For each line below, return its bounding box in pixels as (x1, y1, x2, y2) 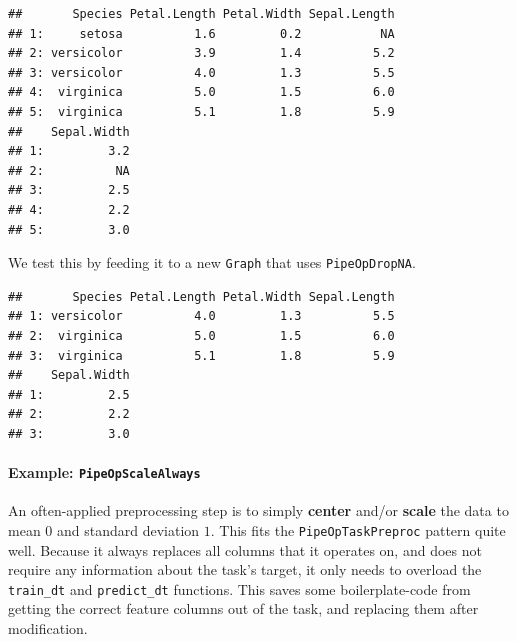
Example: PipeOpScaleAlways (8, 462, 201, 483)
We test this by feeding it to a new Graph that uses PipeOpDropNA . (8, 252, 416, 273)
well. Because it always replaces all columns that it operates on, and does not (8, 539, 482, 560)
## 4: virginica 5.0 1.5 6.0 (8, 85, 395, 100)
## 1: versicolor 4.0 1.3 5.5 (8, 309, 395, 324)
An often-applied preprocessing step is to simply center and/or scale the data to (8, 500, 509, 521)
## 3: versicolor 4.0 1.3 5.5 (8, 65, 395, 80)
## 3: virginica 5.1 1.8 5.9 (8, 348, 395, 363)
